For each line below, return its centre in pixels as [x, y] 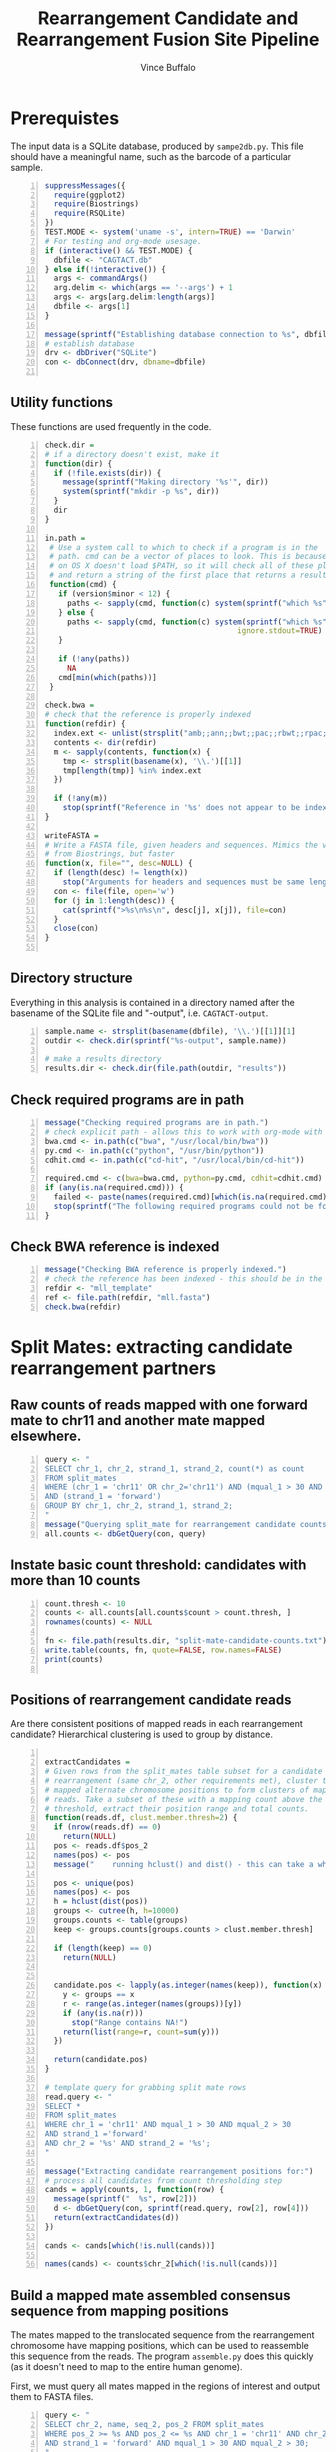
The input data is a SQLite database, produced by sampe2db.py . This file [157, 146]
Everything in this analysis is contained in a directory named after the [152, 1002]
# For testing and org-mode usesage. [123, 241]
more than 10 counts [75, 1580]
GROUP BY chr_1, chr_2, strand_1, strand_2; [138, 1506]
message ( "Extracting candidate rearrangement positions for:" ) [179, 2171]
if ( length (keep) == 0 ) [103, 1948]
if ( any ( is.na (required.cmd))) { [114, 1188]
